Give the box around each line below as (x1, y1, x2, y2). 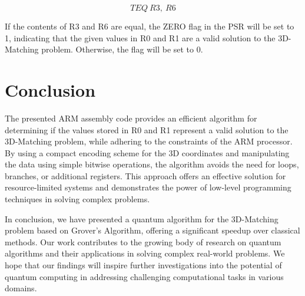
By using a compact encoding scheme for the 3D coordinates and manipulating (5, 146, 290, 159)
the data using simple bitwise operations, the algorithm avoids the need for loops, (5, 158, 299, 170)
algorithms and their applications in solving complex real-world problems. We (5, 247, 285, 259)
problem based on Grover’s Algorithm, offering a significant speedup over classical (5, 224, 300, 236)
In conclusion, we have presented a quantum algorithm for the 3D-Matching (5, 212, 279, 225)
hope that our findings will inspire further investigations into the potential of (5, 259, 282, 271)
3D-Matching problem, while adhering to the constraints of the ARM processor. (5, 135, 293, 147)
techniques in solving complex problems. (5, 193, 150, 205)
